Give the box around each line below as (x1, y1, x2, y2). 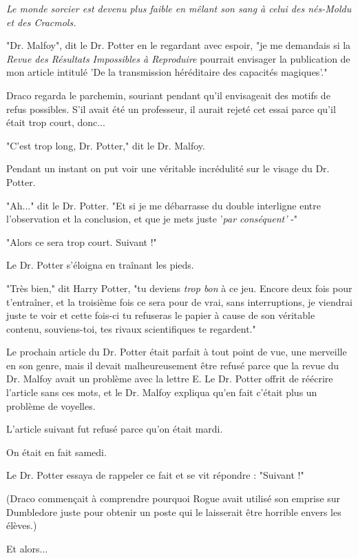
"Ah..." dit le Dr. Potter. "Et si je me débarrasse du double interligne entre (6, 198, 321, 212)
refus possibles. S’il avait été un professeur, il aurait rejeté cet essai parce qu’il (6, 101, 336, 116)
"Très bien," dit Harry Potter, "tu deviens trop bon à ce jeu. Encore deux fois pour (6, 280, 352, 295)
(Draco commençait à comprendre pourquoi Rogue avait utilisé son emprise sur (6, 491, 341, 506)
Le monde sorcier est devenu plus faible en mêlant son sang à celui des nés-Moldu (6, 1, 352, 15)
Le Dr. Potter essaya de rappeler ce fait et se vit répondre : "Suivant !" (6, 468, 304, 482)
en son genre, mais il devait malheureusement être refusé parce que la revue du (6, 358, 339, 372)
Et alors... (6, 541, 48, 555)
